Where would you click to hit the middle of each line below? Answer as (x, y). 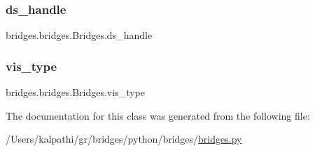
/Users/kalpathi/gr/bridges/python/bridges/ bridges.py (124, 139)
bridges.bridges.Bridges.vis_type (75, 92)
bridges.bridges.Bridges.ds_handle (79, 35)
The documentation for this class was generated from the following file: (158, 115)
